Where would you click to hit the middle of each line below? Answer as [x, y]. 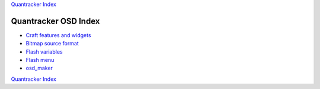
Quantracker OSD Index [55, 21]
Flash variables [44, 52]
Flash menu [40, 60]
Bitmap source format [52, 44]
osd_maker [39, 68]
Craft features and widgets [58, 35]
